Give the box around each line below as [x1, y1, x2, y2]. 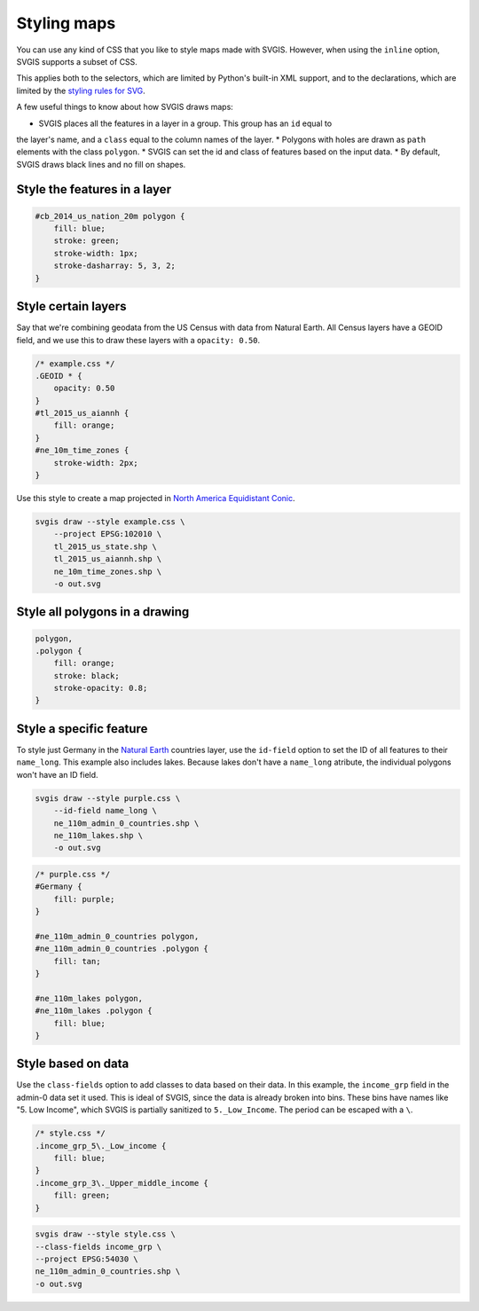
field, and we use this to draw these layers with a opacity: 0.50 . [16, 334, 261, 345]
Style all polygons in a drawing [16, 604, 190, 620]
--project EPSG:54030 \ [35, 1253, 139, 1264]
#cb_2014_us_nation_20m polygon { [35, 211, 185, 221]
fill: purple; [53, 894, 115, 904]
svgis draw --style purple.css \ [35, 793, 181, 803]
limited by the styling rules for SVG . [16, 85, 145, 96]
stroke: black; [53, 671, 120, 680]
